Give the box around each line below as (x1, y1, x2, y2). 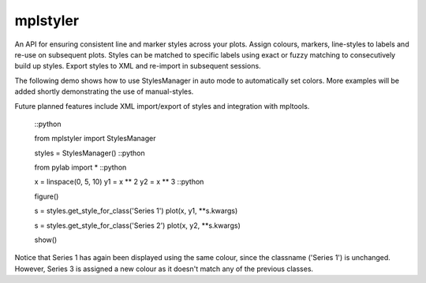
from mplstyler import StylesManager (34, 134, 156, 143)
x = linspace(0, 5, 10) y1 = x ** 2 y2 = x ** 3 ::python (34, 177, 204, 187)
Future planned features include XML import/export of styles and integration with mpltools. (14, 101, 310, 110)
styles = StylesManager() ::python (34, 148, 145, 158)
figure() (34, 192, 59, 201)
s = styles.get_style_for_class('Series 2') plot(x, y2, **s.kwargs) (34, 221, 241, 230)
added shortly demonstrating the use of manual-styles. (14, 87, 194, 96)
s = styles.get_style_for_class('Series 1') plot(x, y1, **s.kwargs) (34, 206, 238, 216)
